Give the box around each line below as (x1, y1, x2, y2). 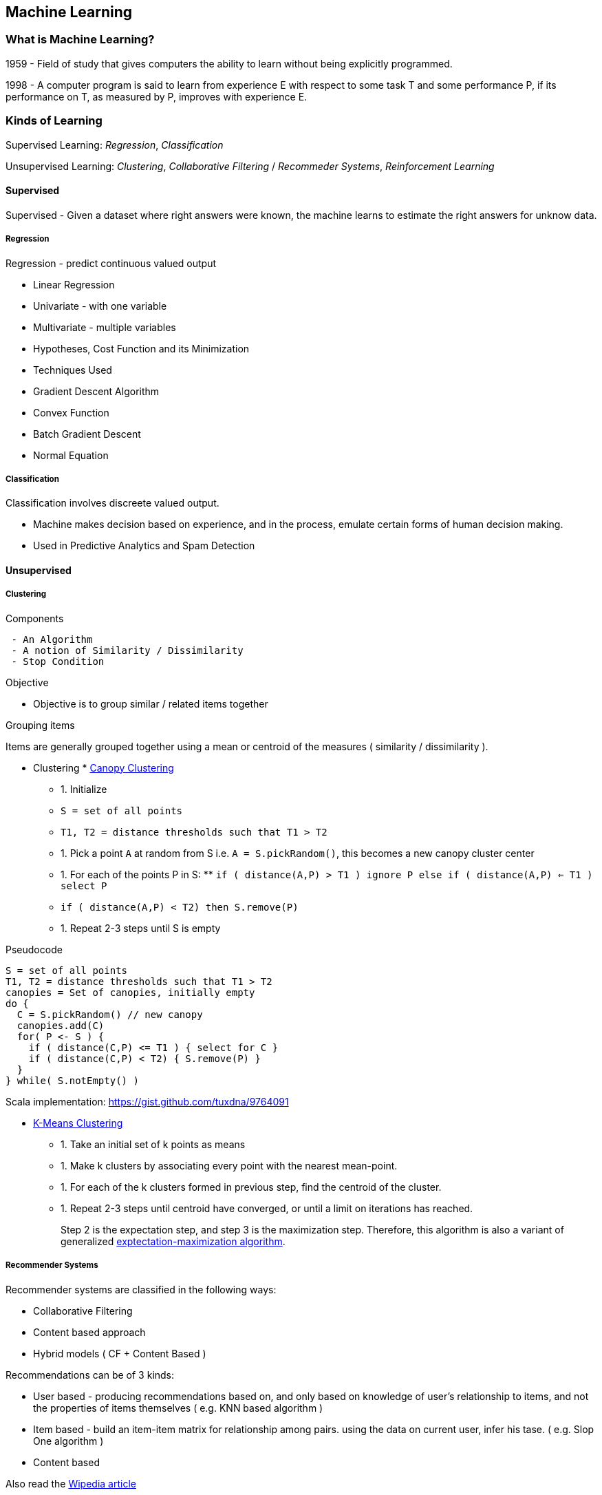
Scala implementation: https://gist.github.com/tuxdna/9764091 (6, 1095, 289, 1107)
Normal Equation (33, 449, 109, 461)
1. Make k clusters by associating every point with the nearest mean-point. (61, 1159, 398, 1171)
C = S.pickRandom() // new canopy (17, 1008, 203, 1020)
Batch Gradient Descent (33, 427, 141, 440)
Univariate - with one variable (33, 299, 167, 312)
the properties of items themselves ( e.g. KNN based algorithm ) (33, 1401, 323, 1414)
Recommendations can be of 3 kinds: (6, 1368, 175, 1381)
